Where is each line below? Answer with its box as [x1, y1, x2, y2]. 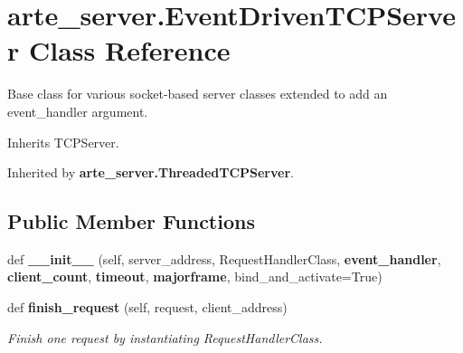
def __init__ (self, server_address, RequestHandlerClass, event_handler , [7, 249, 441, 268]
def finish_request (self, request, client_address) [7, 298, 288, 317]
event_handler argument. [7, 101, 148, 120]
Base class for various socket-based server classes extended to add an [7, 84, 388, 103]
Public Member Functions [7, 207, 255, 235]
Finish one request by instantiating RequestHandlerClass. [7, 328, 323, 347]
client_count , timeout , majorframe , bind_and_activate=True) [7, 267, 383, 286]
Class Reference [28, 32, 231, 69]
